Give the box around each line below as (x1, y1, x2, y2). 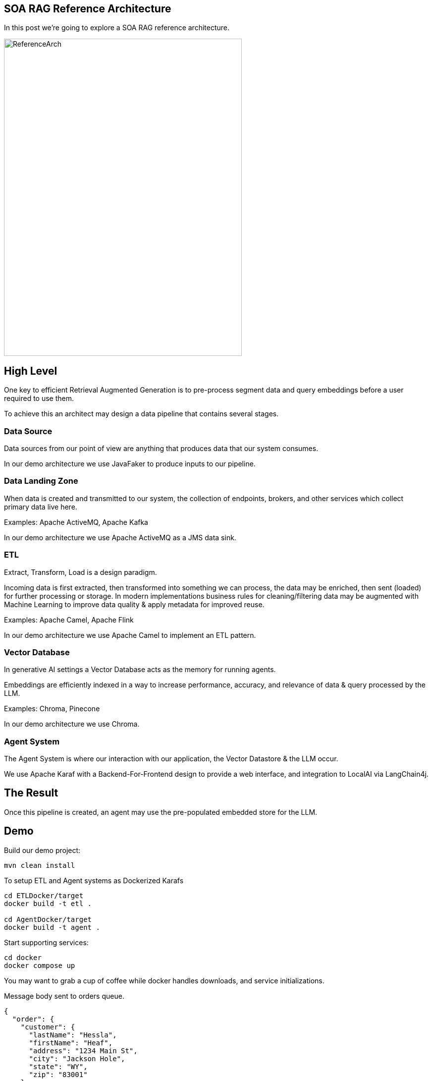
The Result (4, 787, 58, 799)
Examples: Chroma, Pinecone (4, 704, 100, 713)
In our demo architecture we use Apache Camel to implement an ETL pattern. (4, 630, 256, 639)
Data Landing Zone (4, 476, 78, 486)
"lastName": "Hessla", (29, 1030, 117, 1039)
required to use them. (4, 394, 74, 403)
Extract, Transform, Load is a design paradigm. (4, 568, 157, 576)
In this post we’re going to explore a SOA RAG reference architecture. (4, 23, 230, 32)
